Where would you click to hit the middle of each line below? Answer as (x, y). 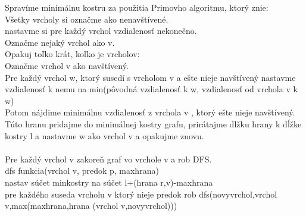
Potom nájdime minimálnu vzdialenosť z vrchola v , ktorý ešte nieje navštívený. (150, 112)
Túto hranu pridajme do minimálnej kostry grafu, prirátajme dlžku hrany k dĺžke (153, 123)
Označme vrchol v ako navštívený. (67, 65)
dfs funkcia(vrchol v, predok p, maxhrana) (82, 170)
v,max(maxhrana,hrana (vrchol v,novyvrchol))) (91, 206)
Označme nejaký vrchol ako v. (60, 42)
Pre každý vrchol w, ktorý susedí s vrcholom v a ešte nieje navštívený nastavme (150, 77)
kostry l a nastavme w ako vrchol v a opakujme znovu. (104, 135)
